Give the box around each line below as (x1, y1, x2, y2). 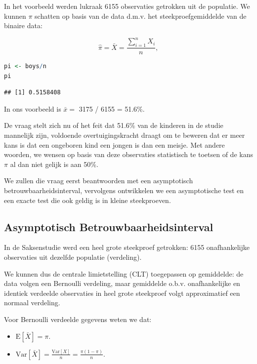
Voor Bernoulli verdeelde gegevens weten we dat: (4, 314, 152, 324)
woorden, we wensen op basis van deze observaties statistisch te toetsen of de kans (4, 149, 253, 160)
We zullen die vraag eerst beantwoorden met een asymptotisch (4, 175, 193, 186)
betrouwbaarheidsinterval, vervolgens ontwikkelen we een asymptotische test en (4, 185, 244, 196)
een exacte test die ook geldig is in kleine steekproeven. (4, 195, 171, 205)
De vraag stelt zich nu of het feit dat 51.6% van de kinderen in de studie (4, 120, 223, 130)
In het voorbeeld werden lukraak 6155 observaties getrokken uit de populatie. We (4, 1, 250, 11)
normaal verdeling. (4, 297, 60, 308)
